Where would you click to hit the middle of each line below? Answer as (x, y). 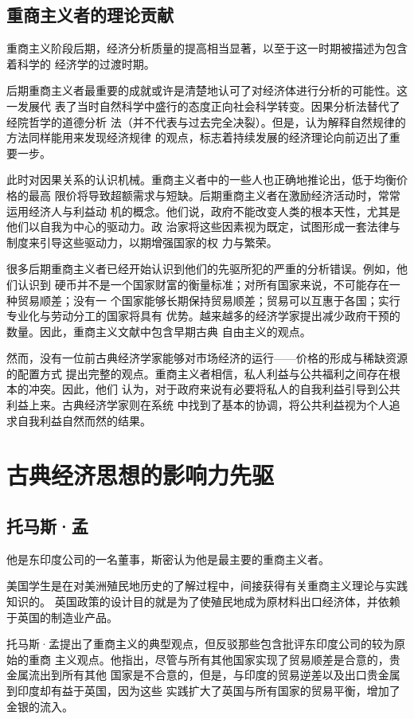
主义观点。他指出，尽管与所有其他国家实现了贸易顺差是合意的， (222, 659)
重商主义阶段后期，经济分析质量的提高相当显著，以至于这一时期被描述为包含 (207, 48)
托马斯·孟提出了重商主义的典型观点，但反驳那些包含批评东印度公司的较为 (200, 644)
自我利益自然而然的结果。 (84, 420)
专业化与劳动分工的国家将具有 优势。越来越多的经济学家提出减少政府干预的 (203, 316)
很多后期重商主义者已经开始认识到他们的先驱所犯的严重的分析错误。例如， (201, 269)
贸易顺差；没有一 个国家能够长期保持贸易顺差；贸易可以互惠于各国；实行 (209, 300)
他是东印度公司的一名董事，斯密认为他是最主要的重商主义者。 (168, 559)
